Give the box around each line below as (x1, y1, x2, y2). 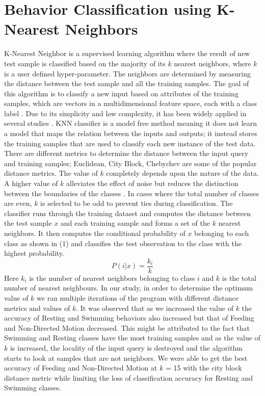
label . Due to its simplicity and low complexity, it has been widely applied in (4, 108, 247, 118)
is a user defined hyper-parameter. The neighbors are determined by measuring (4, 68, 251, 78)
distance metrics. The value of (4, 168, 98, 178)
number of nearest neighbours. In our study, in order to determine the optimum (4, 282, 253, 293)
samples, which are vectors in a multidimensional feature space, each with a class (4, 98, 257, 109)
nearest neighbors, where (174, 58, 251, 68)
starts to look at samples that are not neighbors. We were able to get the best (4, 352, 248, 363)
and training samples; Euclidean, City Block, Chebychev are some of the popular (4, 157, 257, 168)
